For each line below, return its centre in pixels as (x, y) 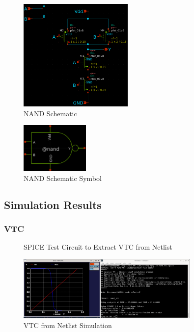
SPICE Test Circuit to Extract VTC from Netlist (98, 247)
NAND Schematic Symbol (63, 178)
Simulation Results (53, 204)
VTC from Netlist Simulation (68, 325)
